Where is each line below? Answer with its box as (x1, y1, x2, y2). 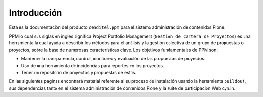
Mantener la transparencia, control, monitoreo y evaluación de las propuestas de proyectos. (21, 56, 206, 62)
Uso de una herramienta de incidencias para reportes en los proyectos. (21, 62, 164, 68)
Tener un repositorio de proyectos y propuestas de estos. (21, 69, 137, 75)
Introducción (9, 7, 62, 18)
